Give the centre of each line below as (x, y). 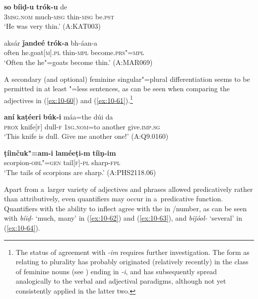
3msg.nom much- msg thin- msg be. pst (59, 16)
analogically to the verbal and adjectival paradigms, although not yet (121, 281)
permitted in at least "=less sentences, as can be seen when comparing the (117, 89)
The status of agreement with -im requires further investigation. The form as (132, 252)
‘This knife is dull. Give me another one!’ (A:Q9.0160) (86, 136)
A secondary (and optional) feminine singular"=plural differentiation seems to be (127, 79)
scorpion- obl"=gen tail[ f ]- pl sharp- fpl (62, 162)
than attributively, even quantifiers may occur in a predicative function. (114, 199)
